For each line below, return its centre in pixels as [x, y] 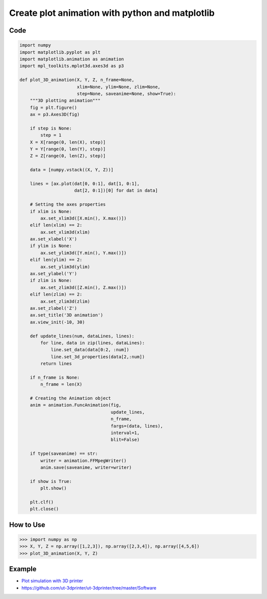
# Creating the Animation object [70, 398]
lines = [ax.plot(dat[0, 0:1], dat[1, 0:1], [85, 184]
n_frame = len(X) [61, 384]
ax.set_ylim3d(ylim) [65, 267]
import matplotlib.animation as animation [72, 59]
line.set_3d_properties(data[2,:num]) [98, 357]
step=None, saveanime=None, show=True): [127, 93]
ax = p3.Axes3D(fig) [55, 115]
